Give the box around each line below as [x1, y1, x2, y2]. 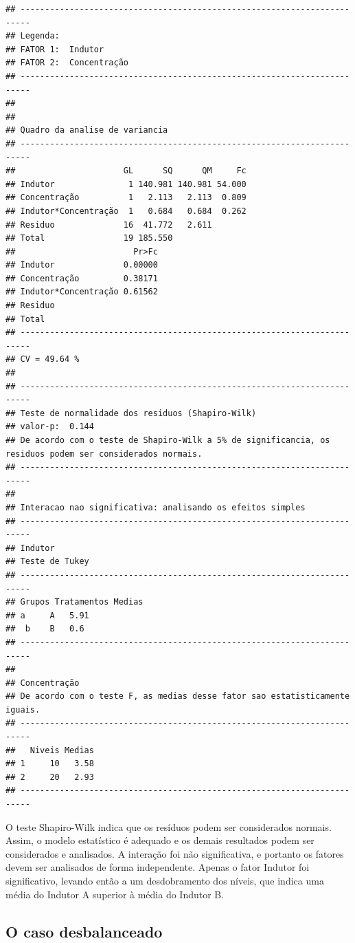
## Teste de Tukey [5, 556, 89, 567]
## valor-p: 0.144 [5, 422, 94, 432]
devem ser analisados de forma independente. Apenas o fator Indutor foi [5, 860, 310, 874]
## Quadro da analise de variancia [5, 125, 168, 136]
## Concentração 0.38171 [5, 273, 158, 283]
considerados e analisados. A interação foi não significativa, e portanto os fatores [5, 846, 344, 860]
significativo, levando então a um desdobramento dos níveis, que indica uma [5, 874, 324, 887]
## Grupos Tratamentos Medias [5, 597, 144, 607]
